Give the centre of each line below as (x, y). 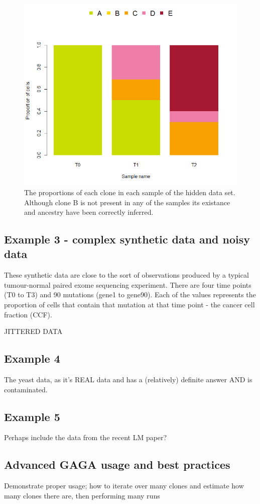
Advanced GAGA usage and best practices (117, 465)
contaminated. (26, 389)
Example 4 (32, 358)
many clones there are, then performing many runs (82, 495)
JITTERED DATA (33, 331)
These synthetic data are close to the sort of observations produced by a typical (126, 275)
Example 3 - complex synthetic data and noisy (127, 239)
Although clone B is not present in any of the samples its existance (127, 202)
